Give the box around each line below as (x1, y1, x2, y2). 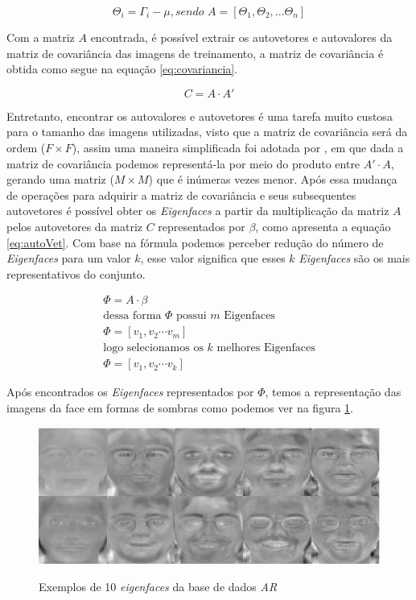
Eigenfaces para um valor (6, 250, 131, 267)
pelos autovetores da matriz (6, 217, 142, 234)
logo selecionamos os (103, 342, 204, 354)
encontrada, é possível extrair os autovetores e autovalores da (90, 29, 393, 45)
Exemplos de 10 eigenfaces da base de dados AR (39, 577, 278, 594)
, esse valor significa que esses (140, 250, 286, 267)
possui (176, 310, 207, 322)
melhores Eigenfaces (216, 342, 315, 354)
